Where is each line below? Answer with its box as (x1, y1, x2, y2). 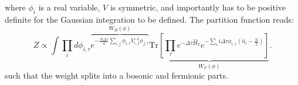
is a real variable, (38, 1, 100, 13)
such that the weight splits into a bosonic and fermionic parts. (5, 69, 228, 82)
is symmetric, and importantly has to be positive (110, 1, 286, 13)
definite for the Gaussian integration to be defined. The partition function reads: (5, 13, 294, 25)
